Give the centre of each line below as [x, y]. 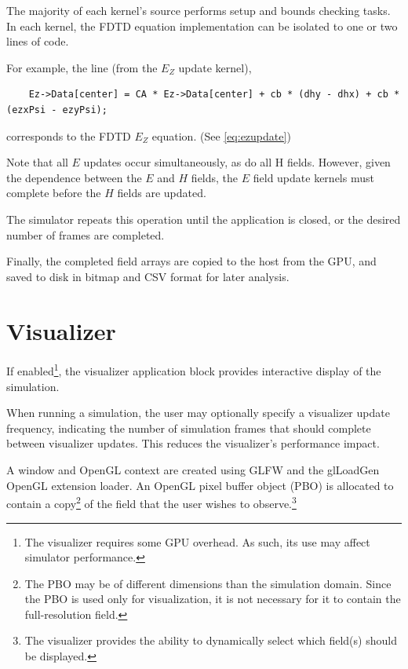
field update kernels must [313, 177]
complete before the [54, 193]
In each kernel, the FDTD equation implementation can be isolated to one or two [202, 26]
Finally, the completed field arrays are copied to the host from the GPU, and [191, 261]
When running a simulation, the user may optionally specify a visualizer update [198, 413]
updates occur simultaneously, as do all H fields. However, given [237, 162]
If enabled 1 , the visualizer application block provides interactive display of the [194, 370]
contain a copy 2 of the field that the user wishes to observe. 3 [151, 502]
